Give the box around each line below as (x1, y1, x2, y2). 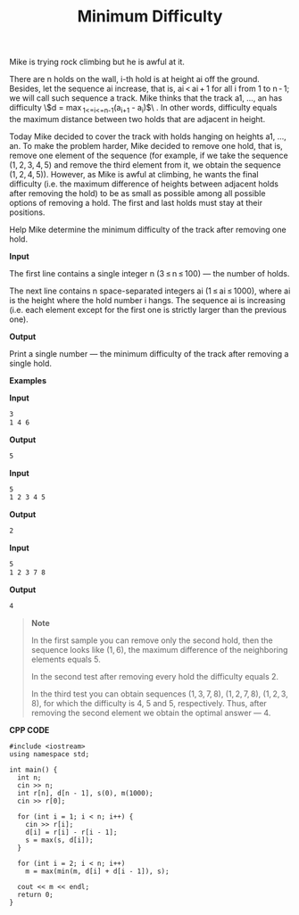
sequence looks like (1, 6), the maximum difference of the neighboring (30, 644, 288, 655)
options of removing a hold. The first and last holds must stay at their (9, 197, 263, 208)
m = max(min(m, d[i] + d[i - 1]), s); (25, 867, 170, 876)
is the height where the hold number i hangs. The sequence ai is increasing (9, 294, 286, 305)
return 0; (17, 890, 54, 899)
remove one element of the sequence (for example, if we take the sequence (9, 150, 288, 161)
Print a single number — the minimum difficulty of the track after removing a (9, 348, 289, 359)
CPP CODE (9, 724, 50, 735)
